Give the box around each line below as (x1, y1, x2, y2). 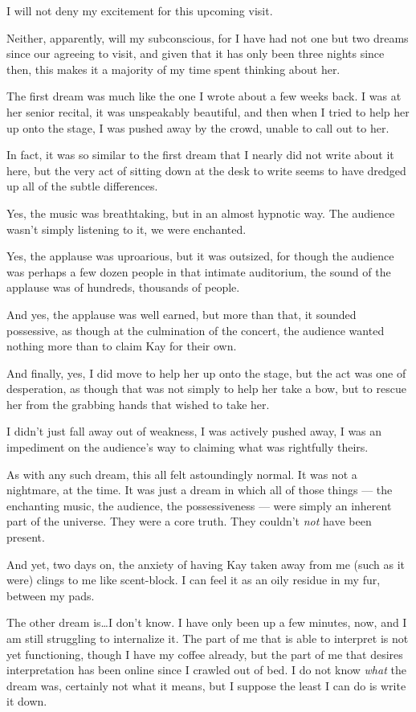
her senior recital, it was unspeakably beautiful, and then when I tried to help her (6, 103, 410, 120)
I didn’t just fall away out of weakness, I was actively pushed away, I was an (6, 423, 382, 440)
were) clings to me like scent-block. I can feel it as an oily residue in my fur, (6, 571, 381, 588)
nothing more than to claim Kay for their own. (6, 338, 237, 354)
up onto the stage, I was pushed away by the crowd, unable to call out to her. (6, 119, 389, 136)
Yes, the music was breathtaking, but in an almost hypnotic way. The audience (6, 204, 395, 221)
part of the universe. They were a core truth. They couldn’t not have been (6, 513, 372, 530)
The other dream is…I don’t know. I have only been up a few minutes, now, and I (6, 614, 407, 631)
